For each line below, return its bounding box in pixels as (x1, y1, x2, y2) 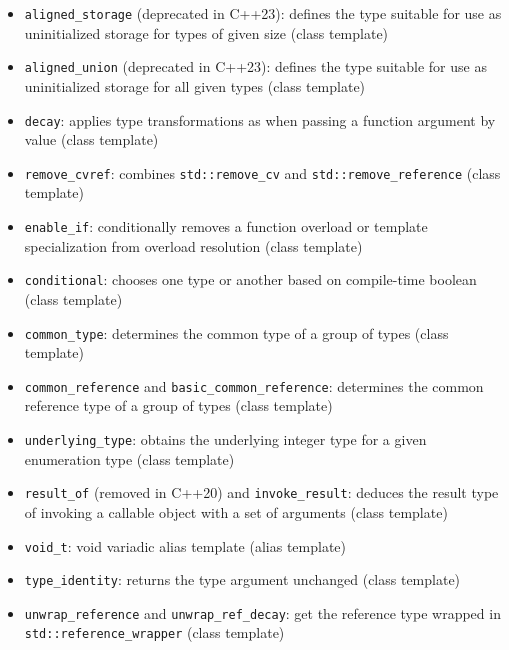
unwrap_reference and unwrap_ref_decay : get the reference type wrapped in (24, 602, 501, 623)
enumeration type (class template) (24, 448, 235, 469)
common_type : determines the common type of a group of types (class (24, 322, 449, 343)
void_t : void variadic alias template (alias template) (24, 535, 346, 556)
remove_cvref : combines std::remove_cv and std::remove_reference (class (24, 162, 501, 183)
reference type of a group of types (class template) (24, 395, 333, 416)
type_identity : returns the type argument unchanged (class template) (24, 569, 461, 590)
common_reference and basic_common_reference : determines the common (24, 375, 484, 396)
